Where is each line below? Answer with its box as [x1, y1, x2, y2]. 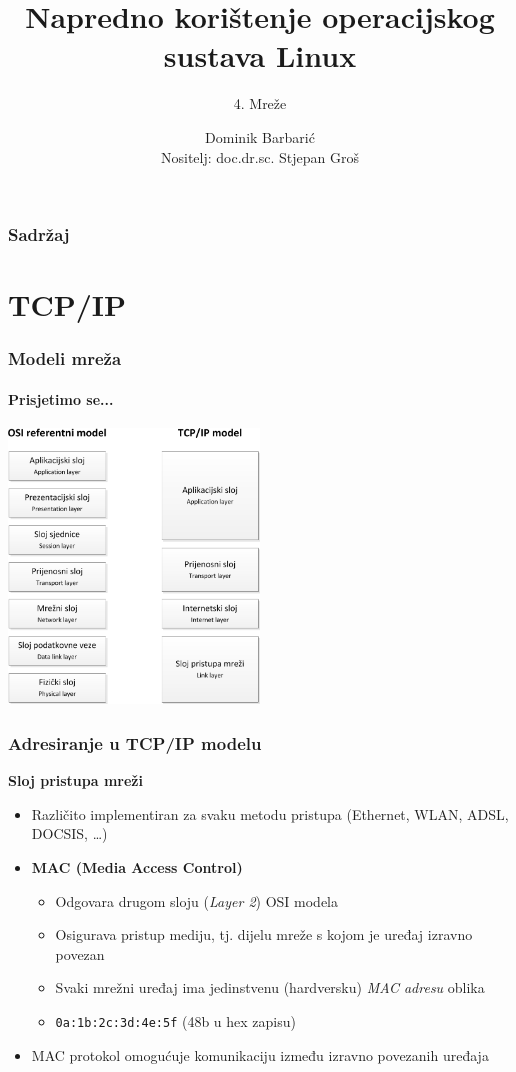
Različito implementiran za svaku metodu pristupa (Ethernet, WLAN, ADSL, [31, 803, 509, 824]
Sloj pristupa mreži [8, 770, 143, 791]
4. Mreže [233, 93, 287, 114]
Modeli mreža [8, 346, 122, 371]
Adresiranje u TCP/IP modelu [8, 730, 262, 755]
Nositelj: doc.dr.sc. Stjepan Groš [161, 146, 359, 167]
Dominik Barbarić [205, 126, 315, 147]
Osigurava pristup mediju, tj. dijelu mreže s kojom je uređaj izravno [55, 924, 473, 945]
